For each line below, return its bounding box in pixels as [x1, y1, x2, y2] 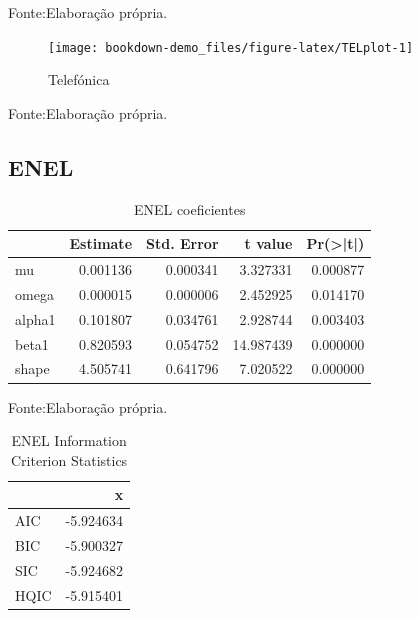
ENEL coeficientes [133, 198, 246, 219]
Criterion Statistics [10, 449, 128, 470]
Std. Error [146, 233, 219, 254]
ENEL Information [11, 430, 127, 451]
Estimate [69, 233, 133, 254]
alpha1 [15, 308, 56, 329]
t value [244, 233, 293, 254]
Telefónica [48, 69, 110, 90]
